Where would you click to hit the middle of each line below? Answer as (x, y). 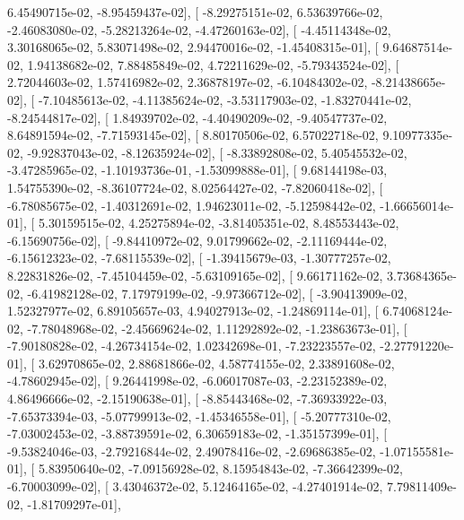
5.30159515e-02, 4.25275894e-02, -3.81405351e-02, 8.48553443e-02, (219, 223)
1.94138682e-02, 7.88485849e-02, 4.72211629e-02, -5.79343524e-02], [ (213, 64)
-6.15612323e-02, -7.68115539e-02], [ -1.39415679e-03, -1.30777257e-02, (199, 258)
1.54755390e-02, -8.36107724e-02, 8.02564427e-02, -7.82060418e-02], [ (195, 187)
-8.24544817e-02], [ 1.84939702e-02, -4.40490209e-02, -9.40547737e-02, (197, 117)
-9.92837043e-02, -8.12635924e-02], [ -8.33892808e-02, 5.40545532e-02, (217, 152)
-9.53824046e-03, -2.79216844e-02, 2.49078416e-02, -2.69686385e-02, (192, 451)
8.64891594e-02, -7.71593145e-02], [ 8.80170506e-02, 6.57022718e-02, (193, 135)
